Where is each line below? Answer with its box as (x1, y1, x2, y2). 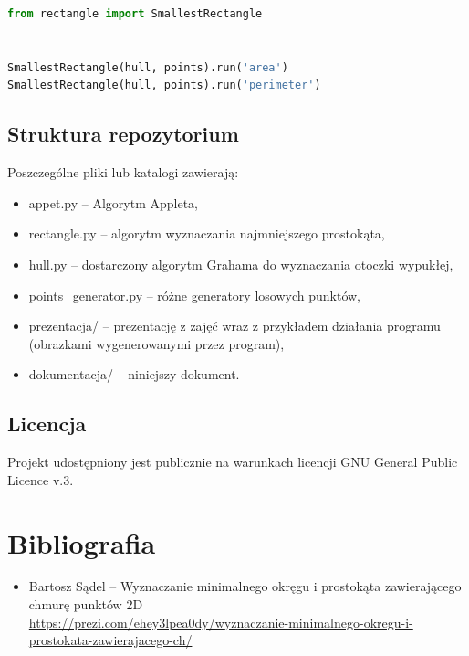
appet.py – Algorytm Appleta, (28, 193, 198, 212)
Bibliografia (7, 524, 156, 561)
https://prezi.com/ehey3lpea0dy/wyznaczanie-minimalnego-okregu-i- (28, 612, 413, 631)
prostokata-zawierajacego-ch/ (28, 630, 193, 650)
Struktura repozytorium (7, 120, 239, 148)
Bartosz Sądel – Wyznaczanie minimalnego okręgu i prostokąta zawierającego (28, 577, 462, 596)
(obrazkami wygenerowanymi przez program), (28, 333, 285, 353)
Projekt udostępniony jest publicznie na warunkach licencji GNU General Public (7, 452, 458, 471)
